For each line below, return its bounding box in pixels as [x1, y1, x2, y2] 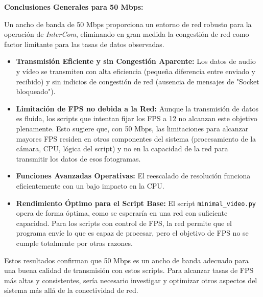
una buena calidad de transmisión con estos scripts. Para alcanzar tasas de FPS [4, 265, 254, 276]
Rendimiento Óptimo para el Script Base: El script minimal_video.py [16, 197, 256, 208]
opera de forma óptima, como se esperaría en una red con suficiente [16, 208, 228, 218]
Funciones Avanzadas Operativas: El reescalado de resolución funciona [16, 170, 251, 181]
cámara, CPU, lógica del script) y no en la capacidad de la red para [16, 143, 228, 154]
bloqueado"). [16, 86, 56, 97]
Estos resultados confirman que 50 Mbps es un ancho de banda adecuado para [4, 255, 249, 265]
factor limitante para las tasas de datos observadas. [4, 38, 164, 49]
